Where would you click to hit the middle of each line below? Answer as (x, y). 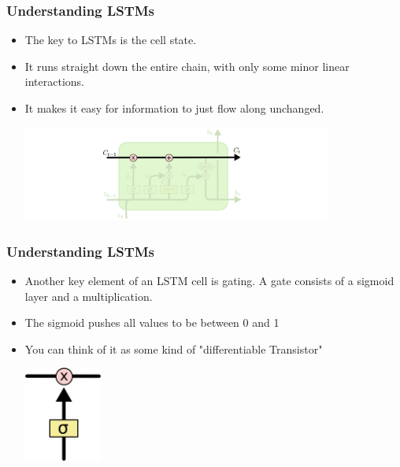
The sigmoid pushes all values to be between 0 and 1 (152, 322)
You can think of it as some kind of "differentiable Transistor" (174, 348)
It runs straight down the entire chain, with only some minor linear (187, 66)
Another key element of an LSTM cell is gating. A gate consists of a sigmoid (209, 280)
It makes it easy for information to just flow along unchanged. (174, 108)
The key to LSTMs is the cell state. (111, 40)
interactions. (54, 82)
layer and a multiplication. (89, 296)
